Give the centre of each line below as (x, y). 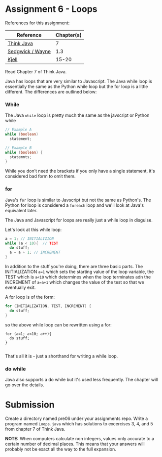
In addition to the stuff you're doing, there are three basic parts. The (74, 267)
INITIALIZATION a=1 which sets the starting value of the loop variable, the (80, 272)
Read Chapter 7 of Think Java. (36, 71)
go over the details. (25, 385)
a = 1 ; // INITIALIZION (30, 238)
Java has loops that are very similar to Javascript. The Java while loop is (79, 81)
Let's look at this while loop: (33, 229)
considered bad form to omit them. (40, 176)
